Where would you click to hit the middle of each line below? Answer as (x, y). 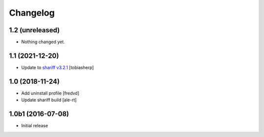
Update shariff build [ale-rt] (49, 100)
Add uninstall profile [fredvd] (50, 93)
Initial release (35, 126)
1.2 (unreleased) (34, 30)
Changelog (32, 13)
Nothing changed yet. (43, 42)
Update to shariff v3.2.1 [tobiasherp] (57, 67)
